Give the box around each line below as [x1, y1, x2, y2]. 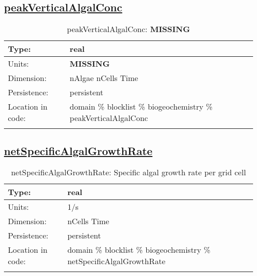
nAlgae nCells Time [70, 72, 138, 84]
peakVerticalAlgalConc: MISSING [67, 23, 190, 35]
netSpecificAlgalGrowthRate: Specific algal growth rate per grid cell [11, 166, 246, 178]
